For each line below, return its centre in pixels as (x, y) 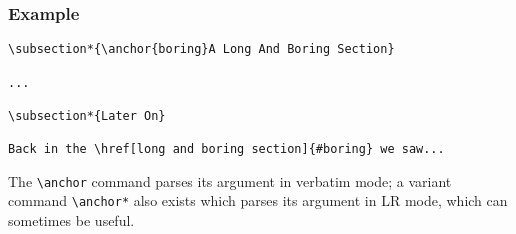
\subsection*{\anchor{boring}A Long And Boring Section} (201, 49)
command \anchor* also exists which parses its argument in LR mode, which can (258, 200)
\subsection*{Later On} (87, 115)
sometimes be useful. (71, 220)
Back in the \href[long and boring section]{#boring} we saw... (226, 149)
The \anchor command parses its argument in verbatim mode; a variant (230, 180)
